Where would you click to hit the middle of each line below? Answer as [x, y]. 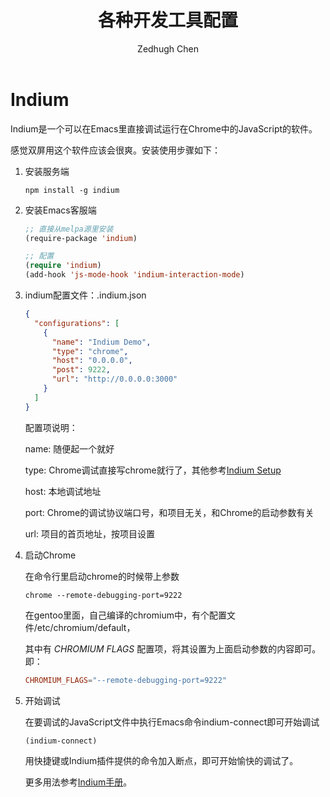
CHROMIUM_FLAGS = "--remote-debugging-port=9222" [125, 680]
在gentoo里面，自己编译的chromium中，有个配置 [125, 615]
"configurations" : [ [77, 323]
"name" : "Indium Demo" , [101, 342]
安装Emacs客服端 [60, 210]
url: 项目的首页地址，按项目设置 [89, 533]
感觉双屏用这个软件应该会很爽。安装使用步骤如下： [115, 150]
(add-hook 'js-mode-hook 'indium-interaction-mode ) [134, 275]
